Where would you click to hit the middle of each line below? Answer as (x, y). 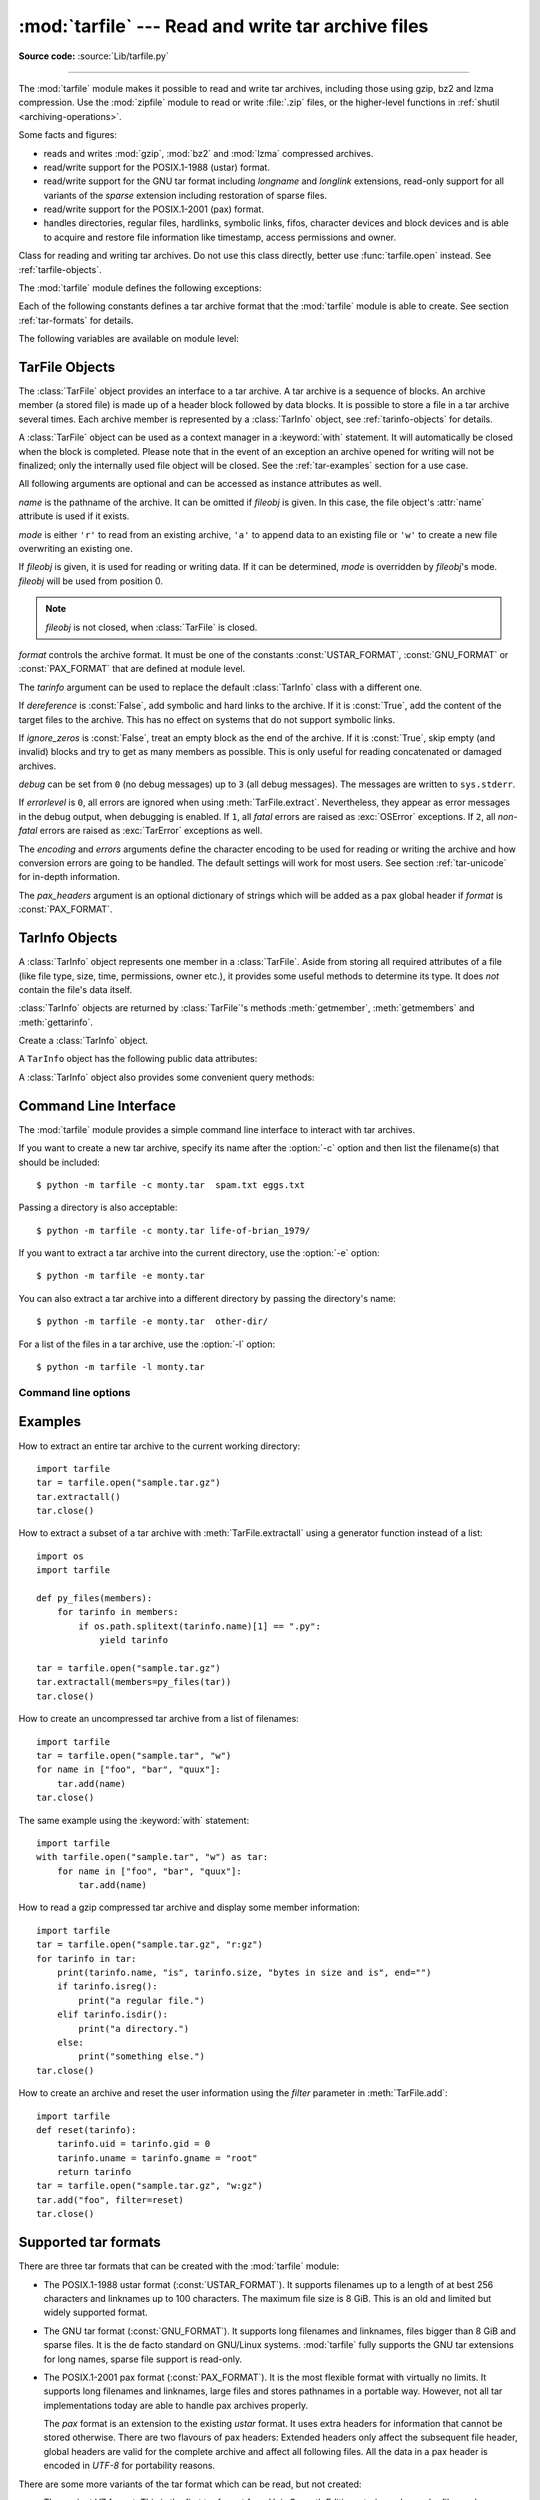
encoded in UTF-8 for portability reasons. (129, 2466)
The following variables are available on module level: (129, 339)
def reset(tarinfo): (86, 2129)
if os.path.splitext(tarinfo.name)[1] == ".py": (200, 1626)
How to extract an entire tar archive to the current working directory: (159, 1446)
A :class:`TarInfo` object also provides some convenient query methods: (166, 1077)
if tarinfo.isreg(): (107, 1986)
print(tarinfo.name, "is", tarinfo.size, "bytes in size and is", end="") (244, 1973)
